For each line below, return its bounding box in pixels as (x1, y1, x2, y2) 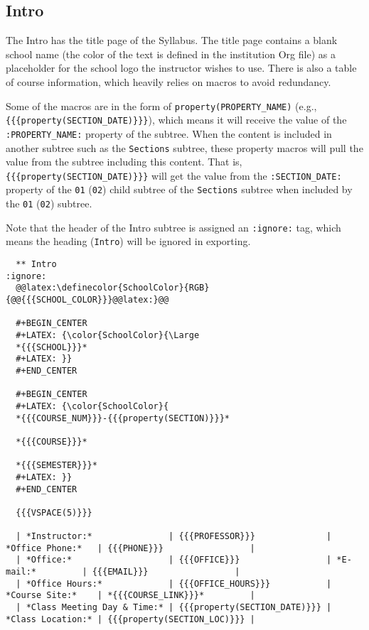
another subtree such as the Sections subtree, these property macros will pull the (6, 140, 363, 155)
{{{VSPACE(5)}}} (16, 507, 92, 518)
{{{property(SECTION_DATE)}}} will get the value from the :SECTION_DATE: (6, 168, 342, 183)
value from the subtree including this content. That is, (6, 154, 242, 169)
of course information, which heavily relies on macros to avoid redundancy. (6, 74, 331, 89)
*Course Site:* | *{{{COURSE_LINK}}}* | (6, 590, 255, 601)
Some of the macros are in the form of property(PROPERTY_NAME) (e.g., (6, 98, 317, 113)
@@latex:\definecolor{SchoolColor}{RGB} (16, 283, 210, 293)
